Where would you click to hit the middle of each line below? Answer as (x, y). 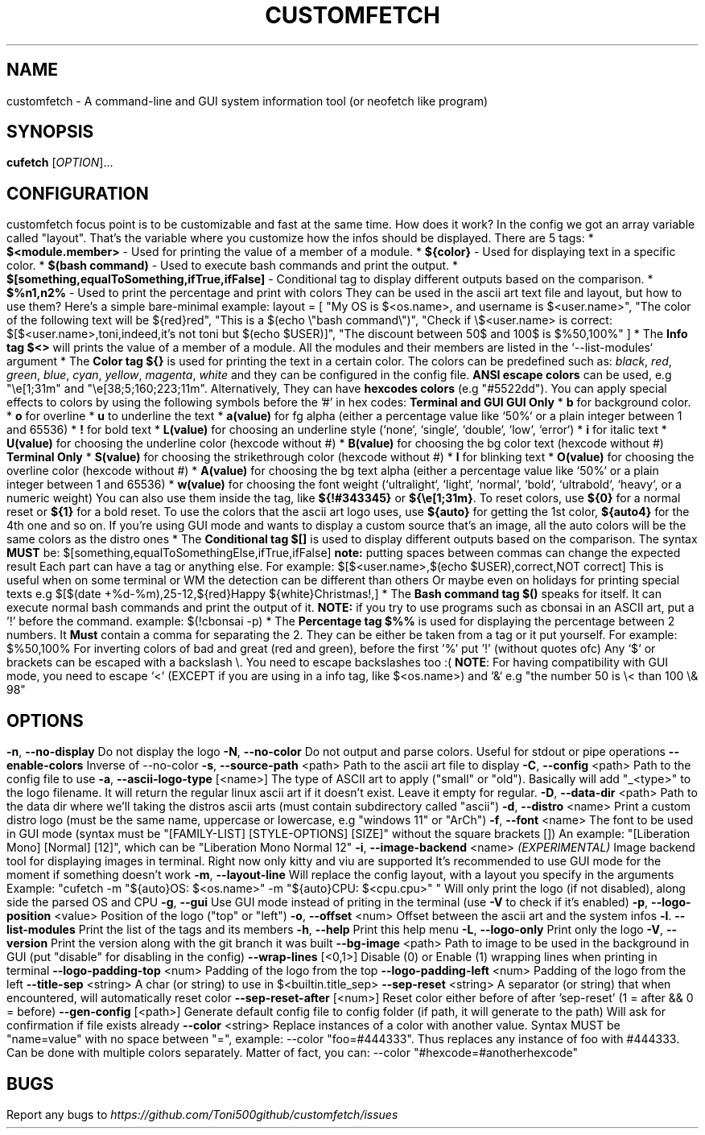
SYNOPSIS (50, 132)
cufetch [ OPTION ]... (60, 163)
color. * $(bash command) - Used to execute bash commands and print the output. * (233, 266)
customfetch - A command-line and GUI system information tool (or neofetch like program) (247, 101)
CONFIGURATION (78, 193)
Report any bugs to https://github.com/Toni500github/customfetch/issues (202, 1114)
